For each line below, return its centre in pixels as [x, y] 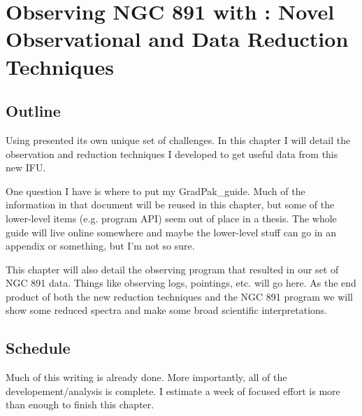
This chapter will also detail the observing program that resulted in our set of [172, 269]
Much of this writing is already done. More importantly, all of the [146, 377]
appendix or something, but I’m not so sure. [100, 246]
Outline [33, 111]
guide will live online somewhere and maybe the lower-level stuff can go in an [171, 232]
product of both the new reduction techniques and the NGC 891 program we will [179, 296]
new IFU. [26, 167]
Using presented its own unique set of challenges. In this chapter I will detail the [178, 139]
